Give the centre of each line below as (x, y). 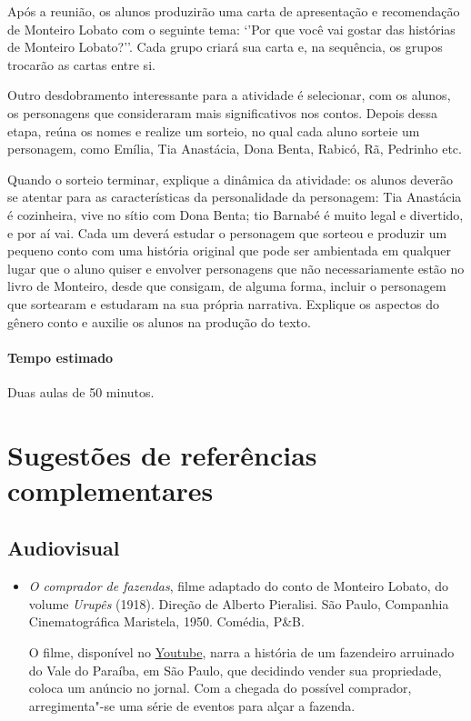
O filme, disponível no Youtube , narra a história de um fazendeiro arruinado (241, 652)
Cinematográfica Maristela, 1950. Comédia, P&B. (166, 621)
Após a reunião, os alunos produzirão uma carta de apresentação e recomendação (234, 11)
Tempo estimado (60, 357)
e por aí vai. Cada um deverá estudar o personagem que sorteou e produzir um (227, 232)
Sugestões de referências (162, 454)
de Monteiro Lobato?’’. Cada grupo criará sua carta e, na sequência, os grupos (225, 47)
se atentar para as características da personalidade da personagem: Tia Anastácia (235, 197)
